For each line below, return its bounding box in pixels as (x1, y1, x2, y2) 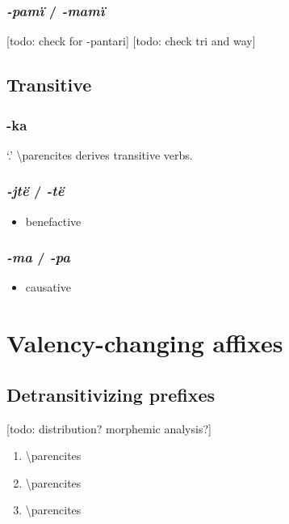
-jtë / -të (6, 181, 65, 201)
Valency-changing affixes (6, 326, 283, 360)
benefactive (25, 212, 82, 229)
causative (25, 279, 71, 296)
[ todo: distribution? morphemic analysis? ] (6, 420, 212, 437)
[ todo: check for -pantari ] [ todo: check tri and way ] (6, 32, 256, 49)
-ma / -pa (6, 247, 70, 267)
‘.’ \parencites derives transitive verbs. (6, 146, 193, 163)
